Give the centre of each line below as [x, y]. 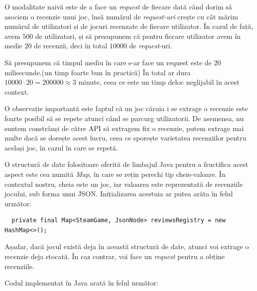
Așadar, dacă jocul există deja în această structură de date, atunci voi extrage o [127, 246]
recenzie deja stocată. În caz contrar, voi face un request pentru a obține [115, 256]
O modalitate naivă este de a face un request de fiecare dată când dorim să [118, 6]
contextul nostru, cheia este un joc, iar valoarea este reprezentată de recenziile [124, 184]
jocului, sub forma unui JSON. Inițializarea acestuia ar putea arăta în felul [119, 194]
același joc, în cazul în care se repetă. [61, 147]
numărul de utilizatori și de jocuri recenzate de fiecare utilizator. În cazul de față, [129, 26]
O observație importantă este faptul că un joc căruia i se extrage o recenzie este [126, 108]
